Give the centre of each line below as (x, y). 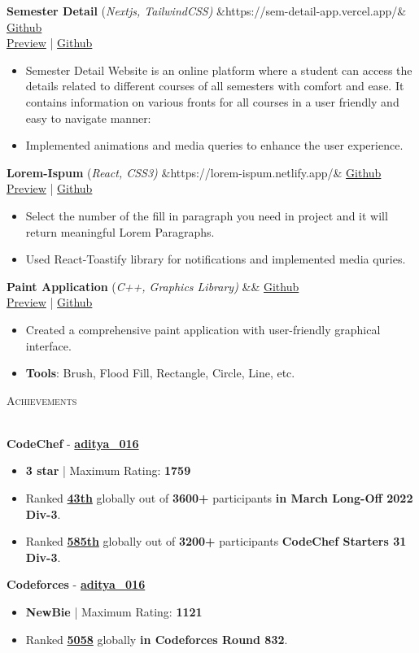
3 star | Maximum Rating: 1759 (108, 470)
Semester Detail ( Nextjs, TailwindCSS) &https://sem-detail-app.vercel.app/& (207, 11)
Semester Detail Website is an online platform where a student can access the (219, 70)
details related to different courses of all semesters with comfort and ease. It (215, 86)
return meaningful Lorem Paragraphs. (120, 231)
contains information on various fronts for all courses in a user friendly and (212, 101)
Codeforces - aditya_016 (76, 584)
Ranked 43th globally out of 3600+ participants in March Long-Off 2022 (219, 498)
